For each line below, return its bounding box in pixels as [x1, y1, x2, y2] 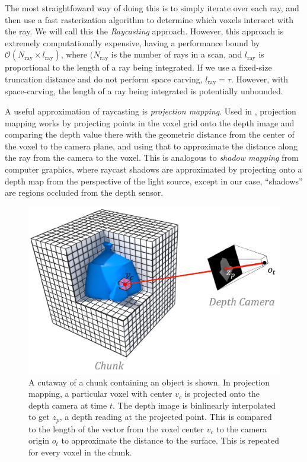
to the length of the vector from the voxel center [28, 422, 204, 435]
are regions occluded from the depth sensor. [5, 186, 164, 199]
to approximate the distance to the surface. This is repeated [61, 434, 280, 447]
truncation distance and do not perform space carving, [5, 72, 203, 85]
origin [28, 434, 50, 447]
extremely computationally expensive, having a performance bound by [5, 36, 260, 49]
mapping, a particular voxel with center [28, 387, 172, 400]
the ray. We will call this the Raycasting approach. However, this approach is [5, 25, 284, 37]
